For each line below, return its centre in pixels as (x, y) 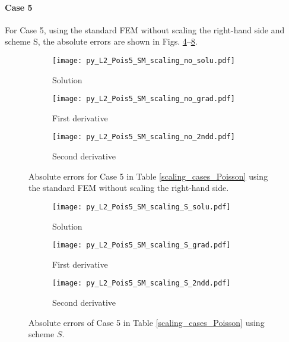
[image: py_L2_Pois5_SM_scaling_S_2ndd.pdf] (142, 283)
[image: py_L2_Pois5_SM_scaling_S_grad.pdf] (142, 245)
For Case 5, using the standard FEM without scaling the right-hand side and (145, 29)
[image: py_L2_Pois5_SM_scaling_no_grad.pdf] (144, 99)
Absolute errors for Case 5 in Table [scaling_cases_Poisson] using (148, 176)
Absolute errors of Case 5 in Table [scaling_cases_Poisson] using (147, 322)
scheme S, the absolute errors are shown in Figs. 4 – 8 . (101, 41)
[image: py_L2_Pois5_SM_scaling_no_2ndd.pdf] (144, 137)
